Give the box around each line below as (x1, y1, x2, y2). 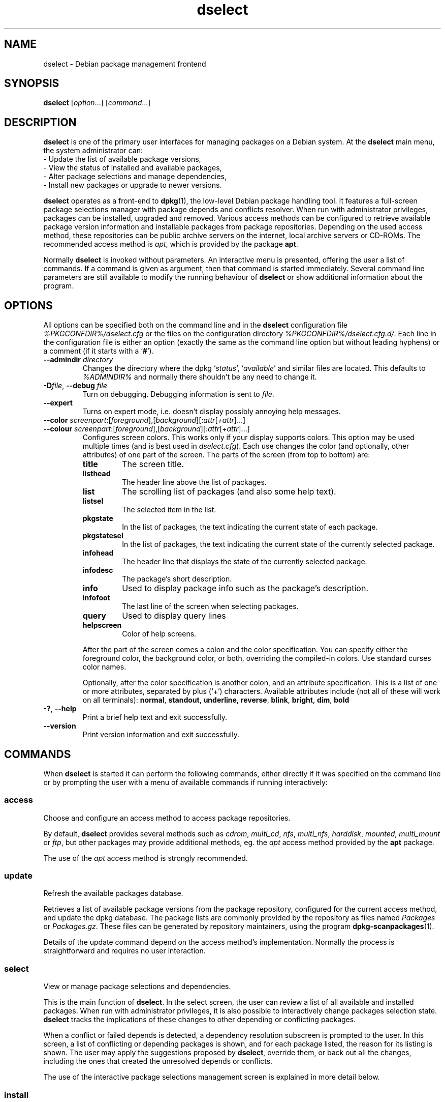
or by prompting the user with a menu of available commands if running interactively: (43, 777, 328, 787)
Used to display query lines (122, 611, 226, 621)
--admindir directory (43, 355, 113, 364)
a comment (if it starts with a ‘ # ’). (43, 346, 154, 356)
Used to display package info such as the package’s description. (122, 583, 368, 594)
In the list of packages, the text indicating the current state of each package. (122, 523, 378, 532)
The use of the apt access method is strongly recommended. (43, 853, 248, 862)
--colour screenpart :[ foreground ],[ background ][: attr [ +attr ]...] (43, 424, 250, 433)
